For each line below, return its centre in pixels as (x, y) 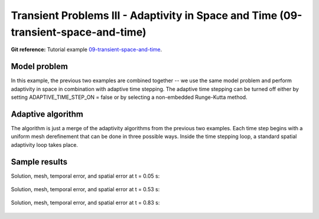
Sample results (39, 162)
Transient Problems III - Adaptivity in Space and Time (144, 15)
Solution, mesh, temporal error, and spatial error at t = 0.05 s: (85, 176)
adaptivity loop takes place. (44, 144)
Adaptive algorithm (47, 114)
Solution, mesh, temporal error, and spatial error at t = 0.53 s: (85, 189)
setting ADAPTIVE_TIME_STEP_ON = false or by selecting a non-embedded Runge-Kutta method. (129, 97)
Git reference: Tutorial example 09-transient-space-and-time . (87, 50)
